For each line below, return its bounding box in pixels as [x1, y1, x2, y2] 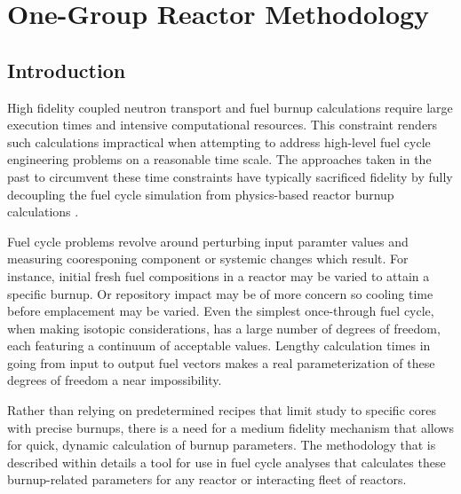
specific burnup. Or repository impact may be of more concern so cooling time [7, 284, 433, 302]
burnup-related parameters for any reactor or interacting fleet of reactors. [7, 470, 407, 489]
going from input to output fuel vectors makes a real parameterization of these [7, 353, 435, 372]
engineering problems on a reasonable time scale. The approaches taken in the [7, 150, 432, 169]
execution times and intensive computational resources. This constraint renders [7, 115, 438, 134]
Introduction [7, 56, 126, 83]
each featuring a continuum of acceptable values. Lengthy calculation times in [7, 336, 431, 355]
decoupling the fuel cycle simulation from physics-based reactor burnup [7, 184, 394, 203]
